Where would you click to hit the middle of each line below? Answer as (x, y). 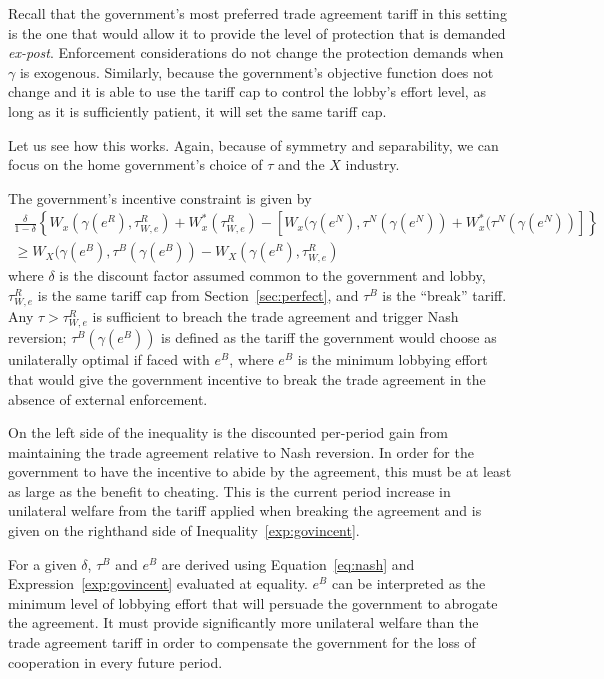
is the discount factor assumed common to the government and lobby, (272, 275)
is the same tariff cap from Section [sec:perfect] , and (198, 295)
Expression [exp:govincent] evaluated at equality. (158, 583)
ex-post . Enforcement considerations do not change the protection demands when (256, 52)
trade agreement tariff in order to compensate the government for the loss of (242, 642)
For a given (42, 563)
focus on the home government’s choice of (135, 164)
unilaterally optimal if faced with (109, 359)
